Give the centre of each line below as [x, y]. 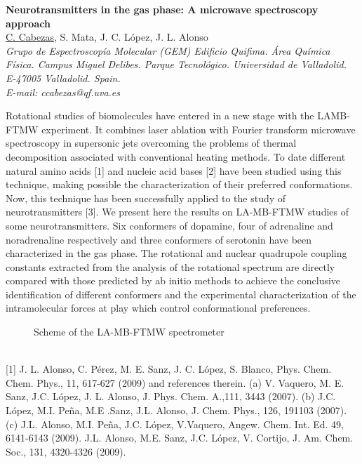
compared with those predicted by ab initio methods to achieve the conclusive [173, 280]
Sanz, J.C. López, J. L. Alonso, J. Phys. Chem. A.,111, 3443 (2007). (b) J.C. [171, 396]
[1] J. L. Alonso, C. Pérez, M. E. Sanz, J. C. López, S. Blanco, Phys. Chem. [169, 369]
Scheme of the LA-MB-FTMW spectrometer [129, 332]
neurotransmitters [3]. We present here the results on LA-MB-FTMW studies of [177, 212]
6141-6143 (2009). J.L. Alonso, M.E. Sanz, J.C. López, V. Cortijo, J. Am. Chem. [180, 438]
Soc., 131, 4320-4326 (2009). [66, 451]
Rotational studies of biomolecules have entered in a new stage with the [160, 115]
